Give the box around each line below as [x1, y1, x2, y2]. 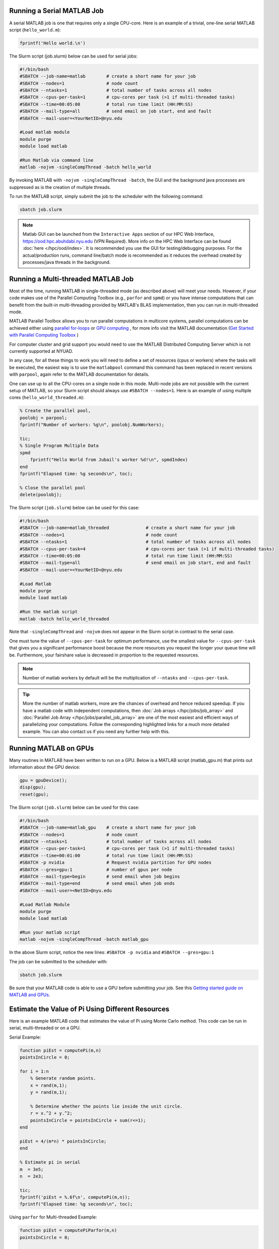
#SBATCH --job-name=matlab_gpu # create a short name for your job [19, 825, 196, 830]
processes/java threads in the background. [22, 259, 111, 265]
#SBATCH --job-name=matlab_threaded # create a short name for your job [19, 525, 235, 531]
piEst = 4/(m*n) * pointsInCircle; [19, 1138, 107, 1144]
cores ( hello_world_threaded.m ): [9, 395, 85, 401]
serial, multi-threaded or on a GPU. [9, 1025, 81, 1031]
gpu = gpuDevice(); [19, 777, 67, 783]
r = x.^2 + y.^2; [30, 1111, 73, 1116]
